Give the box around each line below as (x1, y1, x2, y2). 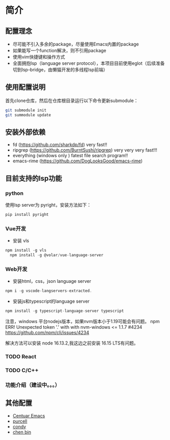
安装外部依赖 (5, 128, 46, 136)
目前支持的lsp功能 (5, 174, 62, 183)
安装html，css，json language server (12, 278, 92, 284)
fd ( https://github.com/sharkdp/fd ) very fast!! (12, 141, 108, 148)
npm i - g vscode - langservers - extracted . (5, 288, 93, 294)
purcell (12, 418, 27, 424)
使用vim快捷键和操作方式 (12, 54, 65, 60)
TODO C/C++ (5, 366, 39, 374)
